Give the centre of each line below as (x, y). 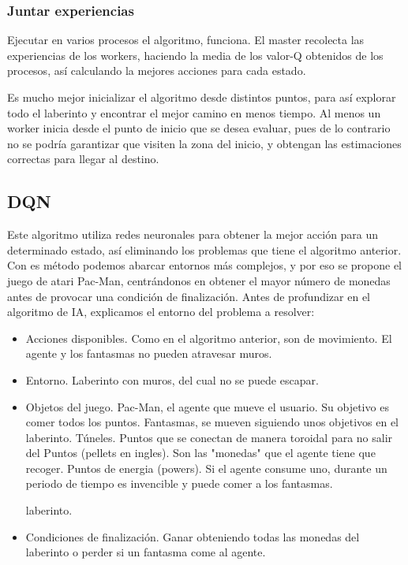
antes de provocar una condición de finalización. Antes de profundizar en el (189, 296)
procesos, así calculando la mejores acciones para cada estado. (157, 71)
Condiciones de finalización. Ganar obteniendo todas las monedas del (193, 536)
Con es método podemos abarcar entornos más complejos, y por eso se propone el (205, 265)
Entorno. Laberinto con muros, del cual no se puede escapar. (172, 379)
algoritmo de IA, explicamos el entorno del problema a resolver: (161, 312)
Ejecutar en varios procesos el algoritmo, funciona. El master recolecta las (186, 40)
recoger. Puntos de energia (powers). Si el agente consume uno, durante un (206, 468)
